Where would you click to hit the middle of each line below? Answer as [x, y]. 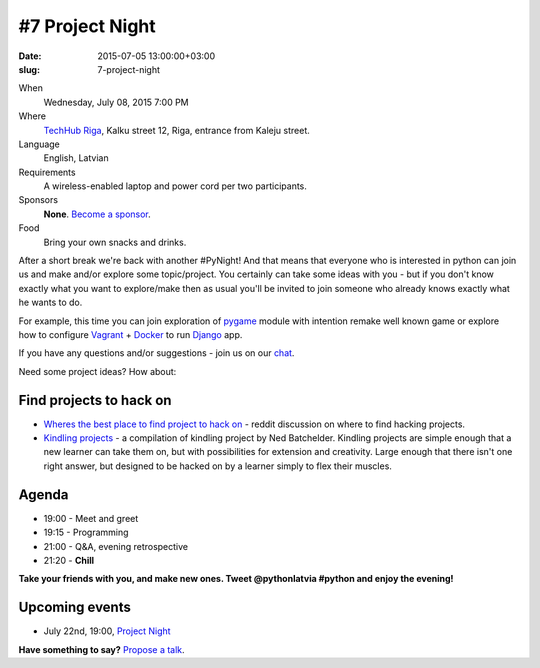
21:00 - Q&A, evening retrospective [116, 546]
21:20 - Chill [69, 560]
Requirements [47, 172]
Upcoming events [75, 607]
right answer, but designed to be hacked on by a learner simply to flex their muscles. [217, 466]
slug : [29, 69]
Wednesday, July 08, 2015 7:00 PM [116, 102]
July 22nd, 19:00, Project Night [107, 631]
